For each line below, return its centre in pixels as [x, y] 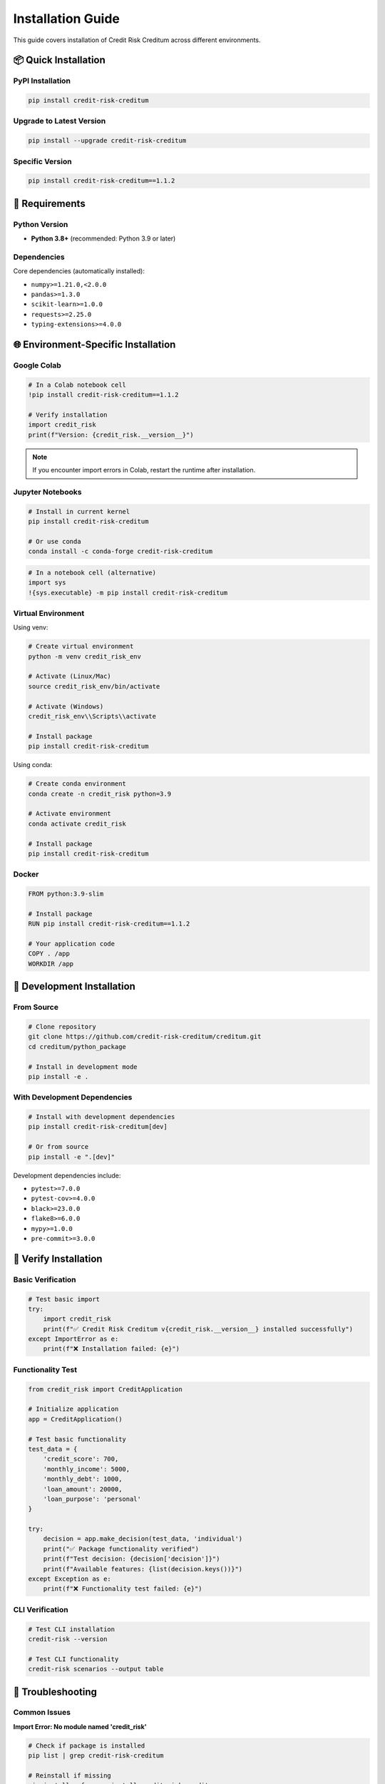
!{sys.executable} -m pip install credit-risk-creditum [128, 593]
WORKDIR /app [51, 964]
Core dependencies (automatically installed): [79, 271]
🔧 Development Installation [74, 987]
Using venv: [31, 627]
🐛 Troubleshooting [55, 1692]
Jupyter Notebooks [47, 492]
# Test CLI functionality [73, 1659]
